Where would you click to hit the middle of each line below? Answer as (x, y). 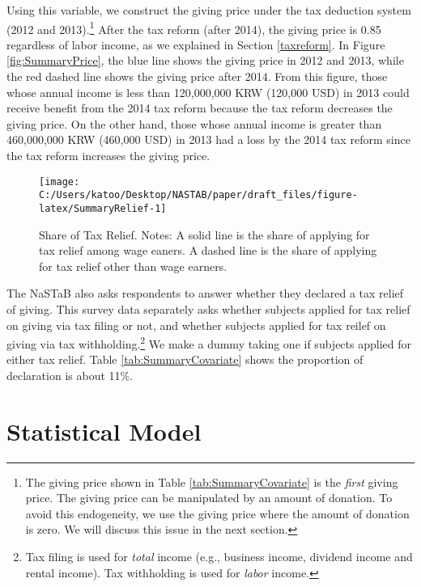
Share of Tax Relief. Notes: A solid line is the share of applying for (204, 234)
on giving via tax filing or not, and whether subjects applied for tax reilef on (196, 325)
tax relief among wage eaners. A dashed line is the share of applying (208, 250)
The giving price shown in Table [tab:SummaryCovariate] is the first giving (212, 481)
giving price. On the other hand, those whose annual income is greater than (194, 123)
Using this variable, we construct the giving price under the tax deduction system (209, 10)
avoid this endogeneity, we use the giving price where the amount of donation (217, 513)
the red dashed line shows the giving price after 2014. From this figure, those (197, 76)
